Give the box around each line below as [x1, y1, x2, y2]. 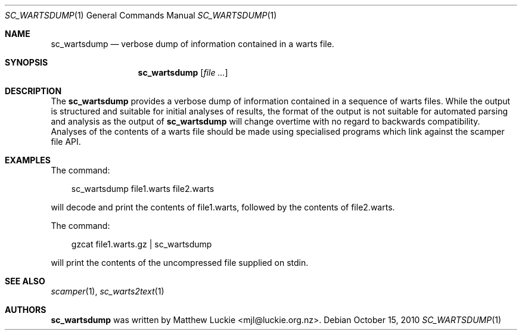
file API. [51, 137, 81, 147]
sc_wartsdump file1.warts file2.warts [71, 184, 215, 194]
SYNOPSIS [5, 57, 48, 67]
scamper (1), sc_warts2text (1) [51, 286, 164, 296]
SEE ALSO [5, 276, 45, 286]
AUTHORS [5, 305, 46, 315]
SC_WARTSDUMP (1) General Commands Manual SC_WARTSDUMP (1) [5, 10, 277, 20]
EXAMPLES [5, 155, 51, 165]
